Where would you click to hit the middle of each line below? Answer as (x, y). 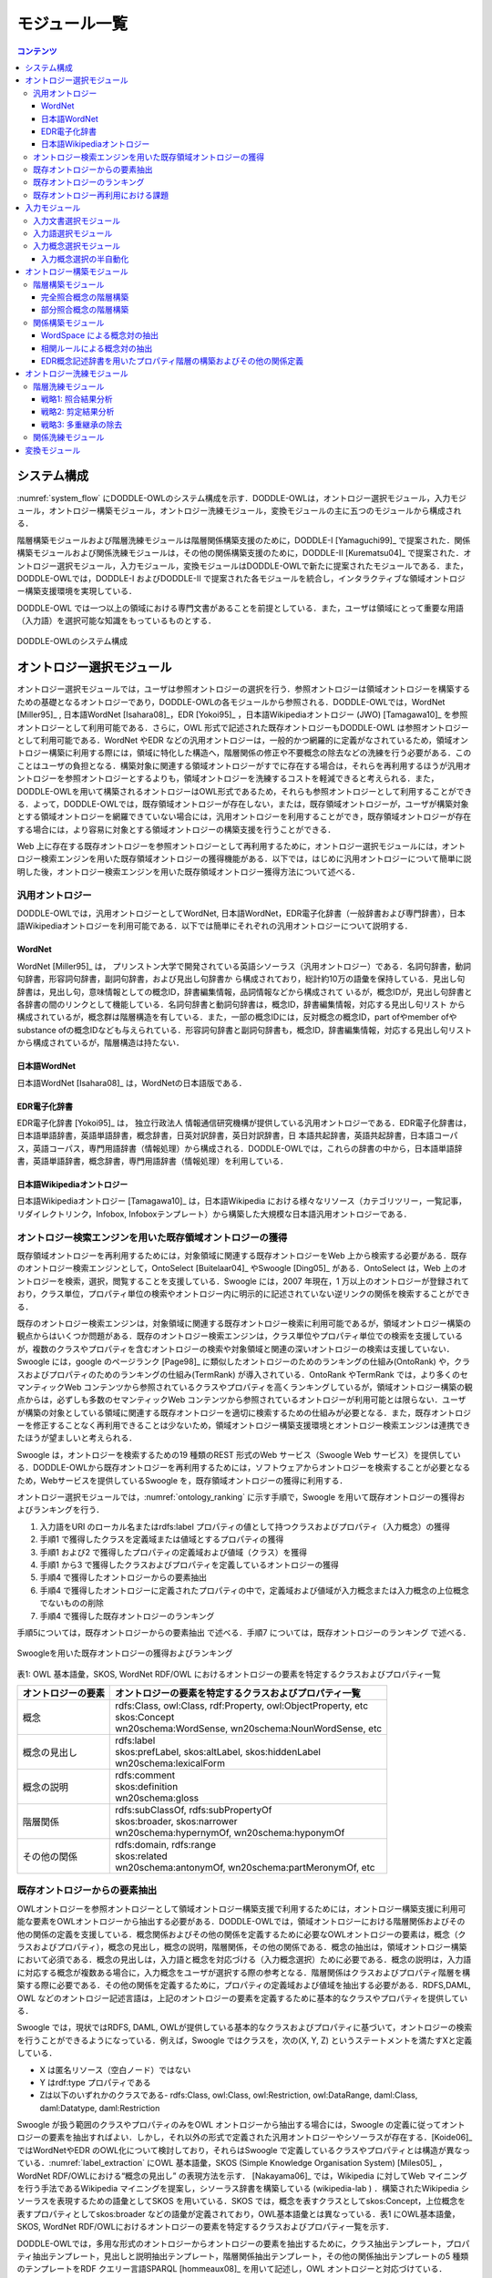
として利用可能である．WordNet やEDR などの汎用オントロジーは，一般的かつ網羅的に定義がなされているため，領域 (235, 740)
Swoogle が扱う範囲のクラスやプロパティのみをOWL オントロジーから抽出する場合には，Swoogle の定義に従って (229, 2125)
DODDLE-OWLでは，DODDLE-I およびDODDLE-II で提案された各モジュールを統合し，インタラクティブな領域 (221, 578)
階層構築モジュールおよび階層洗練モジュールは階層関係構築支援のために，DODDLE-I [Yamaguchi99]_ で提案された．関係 (244, 540)
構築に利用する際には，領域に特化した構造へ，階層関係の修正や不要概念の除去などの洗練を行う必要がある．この (260, 753)
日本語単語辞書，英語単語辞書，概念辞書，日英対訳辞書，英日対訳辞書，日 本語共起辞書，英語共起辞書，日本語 (225, 1135)
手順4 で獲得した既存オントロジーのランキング (127, 1616)
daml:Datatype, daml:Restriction (100, 2108)
